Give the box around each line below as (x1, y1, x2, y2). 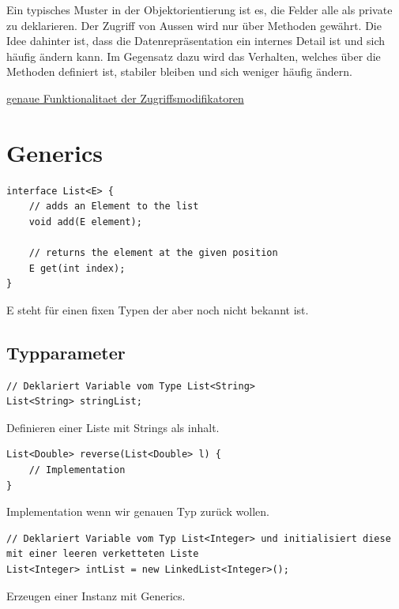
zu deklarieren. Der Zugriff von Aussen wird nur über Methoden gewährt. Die (6, 17, 382, 33)
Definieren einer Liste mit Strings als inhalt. (6, 419, 220, 435)
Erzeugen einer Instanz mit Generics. (6, 587, 186, 603)
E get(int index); (28, 262, 126, 274)
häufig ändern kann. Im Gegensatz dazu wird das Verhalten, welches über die (6, 47, 381, 64)
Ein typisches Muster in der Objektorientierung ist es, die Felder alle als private (6, 2, 393, 17)
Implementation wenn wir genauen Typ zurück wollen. (6, 503, 269, 520)
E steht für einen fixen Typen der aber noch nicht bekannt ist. (6, 301, 309, 318)
